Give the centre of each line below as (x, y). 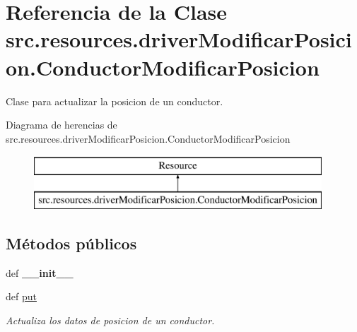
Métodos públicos (71, 243)
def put (21, 296)
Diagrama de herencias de (62, 125)
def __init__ (40, 272)
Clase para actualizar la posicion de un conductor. (115, 101)
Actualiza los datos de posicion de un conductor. (110, 320)
